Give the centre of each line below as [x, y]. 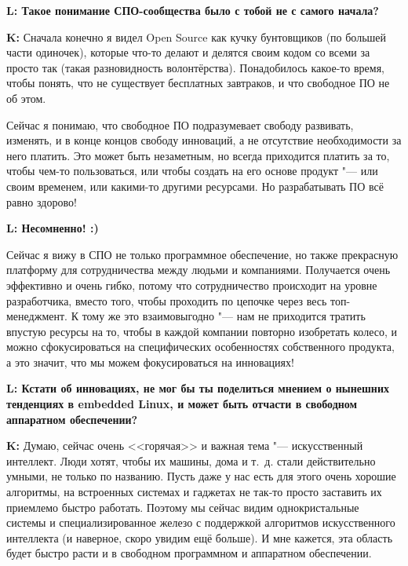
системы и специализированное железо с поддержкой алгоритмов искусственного [201, 522]
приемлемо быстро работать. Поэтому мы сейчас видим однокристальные [183, 507]
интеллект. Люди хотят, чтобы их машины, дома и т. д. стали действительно [191, 460]
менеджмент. [37, 316]
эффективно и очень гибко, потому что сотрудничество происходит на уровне [192, 285]
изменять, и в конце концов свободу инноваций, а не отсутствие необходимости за [204, 140]
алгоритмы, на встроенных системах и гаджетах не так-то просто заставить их [194, 492]
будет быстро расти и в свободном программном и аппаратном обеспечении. [189, 553]
